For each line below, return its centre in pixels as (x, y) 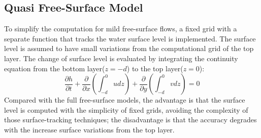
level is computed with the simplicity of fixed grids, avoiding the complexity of (126, 109)
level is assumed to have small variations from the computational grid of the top (129, 48)
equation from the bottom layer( (55, 68)
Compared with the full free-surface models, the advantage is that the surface (125, 100)
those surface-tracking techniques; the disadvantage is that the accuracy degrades (130, 120)
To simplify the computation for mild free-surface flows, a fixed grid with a (121, 29)
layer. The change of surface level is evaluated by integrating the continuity (121, 58)
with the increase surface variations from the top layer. (89, 129)
